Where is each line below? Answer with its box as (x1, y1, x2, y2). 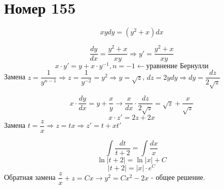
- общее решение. (151, 172, 205, 182)
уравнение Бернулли (146, 63, 209, 70)
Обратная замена (4, 172, 56, 182)
